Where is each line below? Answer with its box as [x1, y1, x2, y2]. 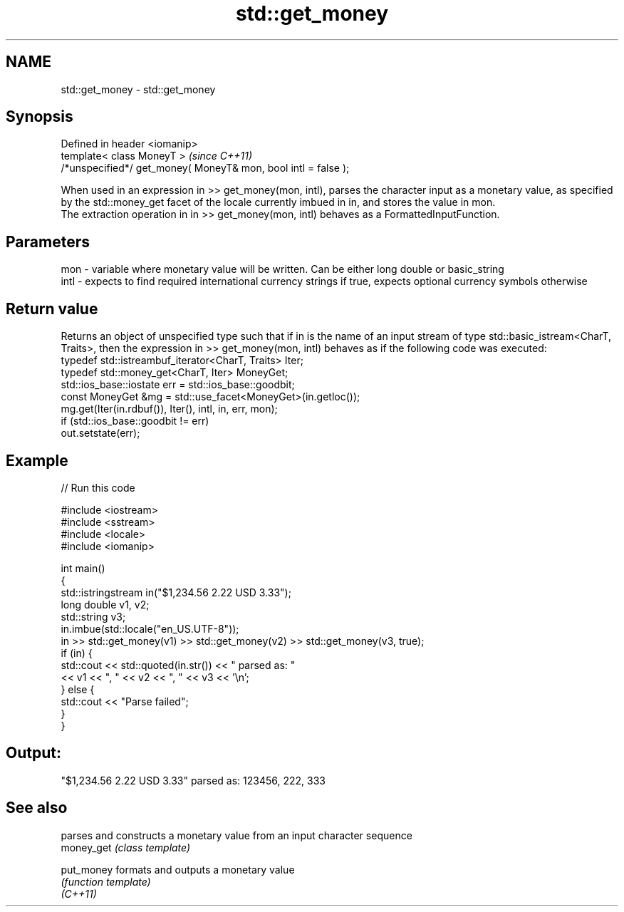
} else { [61, 683, 95, 695]
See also [6, 799, 68, 817]
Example [6, 451, 68, 470]
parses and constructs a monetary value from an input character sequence [61, 829, 412, 841]
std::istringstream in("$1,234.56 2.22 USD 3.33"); [61, 586, 291, 598]
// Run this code [61, 481, 135, 494]
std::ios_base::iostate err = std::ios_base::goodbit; [61, 378, 295, 391]
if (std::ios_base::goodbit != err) [61, 415, 209, 427]
